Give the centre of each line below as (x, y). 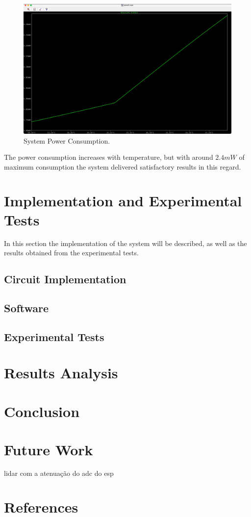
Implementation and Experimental (123, 200)
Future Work (49, 450)
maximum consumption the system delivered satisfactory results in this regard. (123, 166)
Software (26, 308)
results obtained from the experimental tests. (71, 253)
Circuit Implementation (65, 279)
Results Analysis (61, 373)
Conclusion (42, 411)
